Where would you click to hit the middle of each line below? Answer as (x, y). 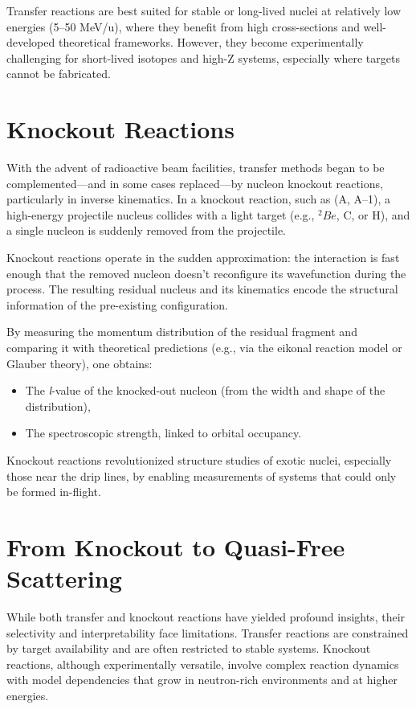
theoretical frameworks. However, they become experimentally (211, 42)
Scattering (64, 578)
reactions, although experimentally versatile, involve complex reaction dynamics (203, 664)
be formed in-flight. (54, 492)
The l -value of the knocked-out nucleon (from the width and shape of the (205, 390)
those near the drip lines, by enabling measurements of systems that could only (202, 475)
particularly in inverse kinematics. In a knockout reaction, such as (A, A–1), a (199, 199)
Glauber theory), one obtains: (80, 363)
